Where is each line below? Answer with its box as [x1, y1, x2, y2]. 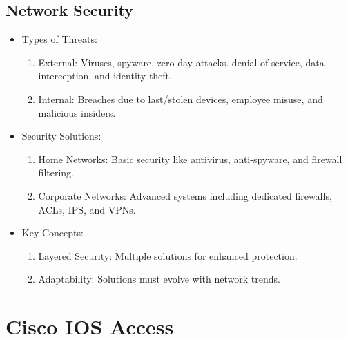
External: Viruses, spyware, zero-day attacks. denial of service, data [38, 55, 325, 69]
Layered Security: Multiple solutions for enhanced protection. [38, 248, 298, 263]
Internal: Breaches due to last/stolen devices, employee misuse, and [38, 91, 323, 106]
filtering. [38, 165, 74, 180]
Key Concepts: [21, 225, 84, 240]
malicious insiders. [38, 105, 116, 120]
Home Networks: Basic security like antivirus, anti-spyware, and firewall [38, 151, 342, 166]
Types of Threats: [21, 32, 97, 46]
